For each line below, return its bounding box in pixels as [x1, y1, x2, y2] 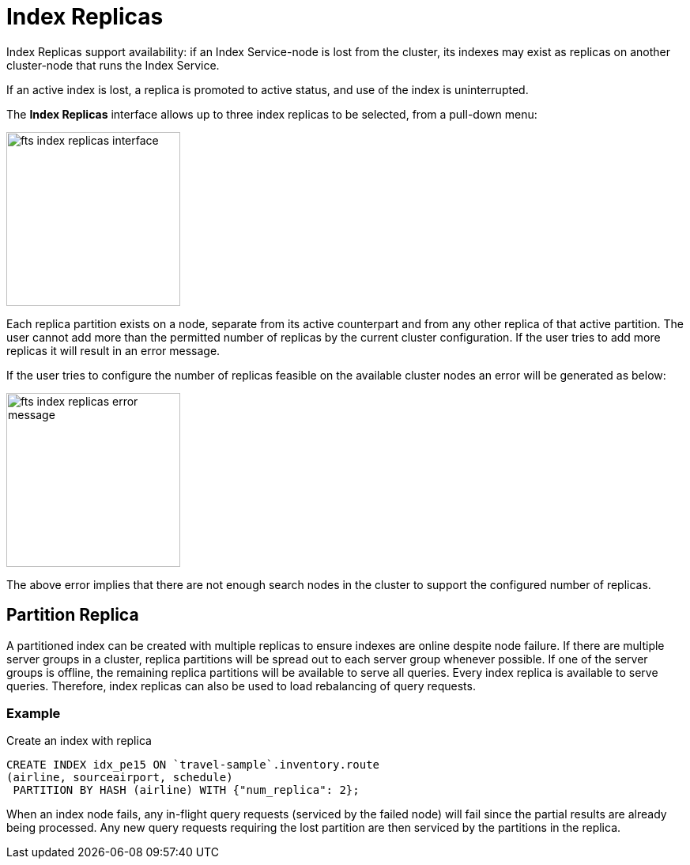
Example [6, 704, 61, 721]
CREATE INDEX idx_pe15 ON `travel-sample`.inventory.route [6, 758, 380, 772]
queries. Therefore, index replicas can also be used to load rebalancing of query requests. [6, 678, 476, 693]
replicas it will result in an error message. [6, 343, 221, 357]
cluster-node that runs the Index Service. [6, 58, 220, 72]
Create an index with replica [6, 734, 152, 748]
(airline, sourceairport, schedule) [6, 771, 233, 784]
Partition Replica [6, 605, 139, 625]
